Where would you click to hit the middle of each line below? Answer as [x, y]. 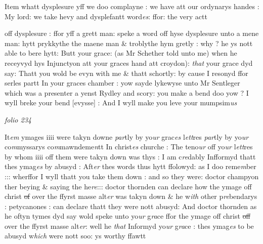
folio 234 [18, 119]
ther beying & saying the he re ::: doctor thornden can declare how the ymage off [128, 186]
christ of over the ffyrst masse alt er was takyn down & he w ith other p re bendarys [131, 196]
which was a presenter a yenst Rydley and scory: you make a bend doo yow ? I [127, 92]
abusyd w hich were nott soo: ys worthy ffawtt [75, 236]
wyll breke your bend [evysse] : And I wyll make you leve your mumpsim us [121, 103]
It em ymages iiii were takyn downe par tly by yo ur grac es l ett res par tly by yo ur [127, 136]
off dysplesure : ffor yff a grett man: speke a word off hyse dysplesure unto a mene [132, 33]
